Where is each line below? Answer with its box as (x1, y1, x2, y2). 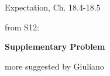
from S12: (5, 20, 39, 33)
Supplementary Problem (5, 40, 105, 53)
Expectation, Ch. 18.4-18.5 (5, 1, 101, 13)
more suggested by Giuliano (5, 60, 104, 72)
